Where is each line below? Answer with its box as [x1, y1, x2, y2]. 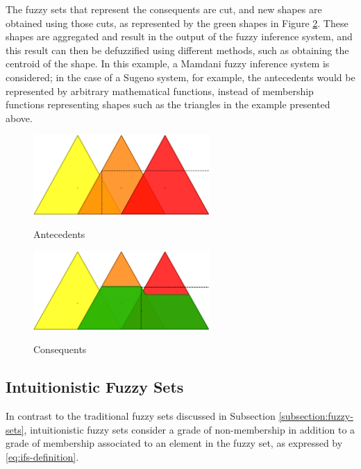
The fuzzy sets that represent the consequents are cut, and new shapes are [6, 2, 322, 16]
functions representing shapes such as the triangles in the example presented [6, 97, 330, 112]
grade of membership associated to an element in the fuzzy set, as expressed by [6, 436, 343, 450]
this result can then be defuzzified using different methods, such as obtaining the [6, 42, 349, 57]
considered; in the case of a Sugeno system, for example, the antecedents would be [6, 69, 355, 84]
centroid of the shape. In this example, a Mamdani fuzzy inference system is [6, 56, 330, 71]
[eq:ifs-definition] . [6, 449, 79, 463]
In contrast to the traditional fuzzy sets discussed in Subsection [6, 409, 276, 423]
